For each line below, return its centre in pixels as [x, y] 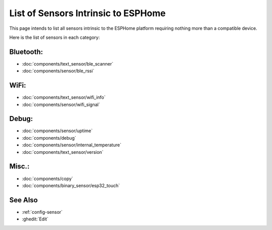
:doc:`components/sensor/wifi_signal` [61, 104]
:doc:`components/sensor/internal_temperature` [72, 145]
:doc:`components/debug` [49, 138]
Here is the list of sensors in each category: [55, 37]
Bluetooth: [26, 52]
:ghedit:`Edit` [35, 219]
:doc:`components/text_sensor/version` [63, 152]
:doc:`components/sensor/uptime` [57, 131]
